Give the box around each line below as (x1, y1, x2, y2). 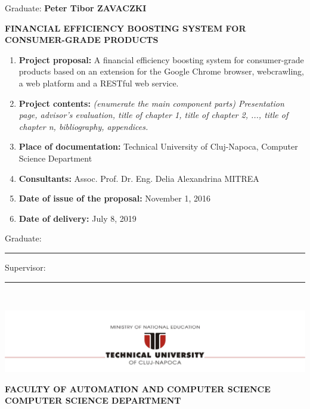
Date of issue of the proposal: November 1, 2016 (18, 192, 210, 204)
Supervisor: (5, 261, 46, 273)
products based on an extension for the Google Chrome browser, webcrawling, (18, 65, 304, 78)
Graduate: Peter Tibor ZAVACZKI (5, 2, 147, 14)
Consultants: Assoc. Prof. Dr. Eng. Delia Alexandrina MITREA (18, 172, 259, 184)
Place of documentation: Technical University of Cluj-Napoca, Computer (18, 140, 298, 153)
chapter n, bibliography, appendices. (18, 120, 148, 132)
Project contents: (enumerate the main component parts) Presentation (18, 97, 284, 109)
